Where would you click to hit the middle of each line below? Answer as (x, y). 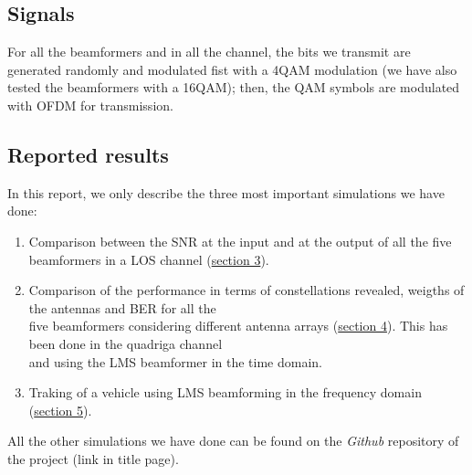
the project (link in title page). (93, 458)
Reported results (88, 154)
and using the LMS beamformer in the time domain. (175, 361)
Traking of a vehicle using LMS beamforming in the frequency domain (225, 392)
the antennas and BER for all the (122, 307)
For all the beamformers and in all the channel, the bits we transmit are (209, 52)
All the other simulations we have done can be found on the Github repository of (233, 441)
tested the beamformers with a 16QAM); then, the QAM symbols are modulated (234, 87)
